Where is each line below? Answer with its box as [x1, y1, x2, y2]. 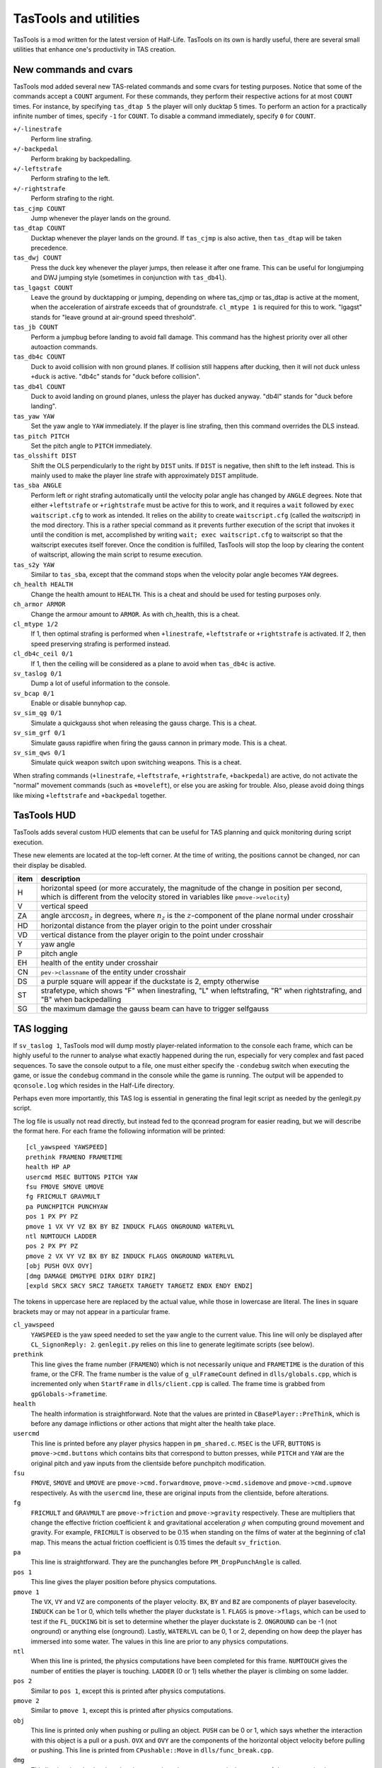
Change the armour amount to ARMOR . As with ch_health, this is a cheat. [30, 610, 241, 618]
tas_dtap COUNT [13, 224, 66, 233]
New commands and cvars [13, 64, 134, 76]
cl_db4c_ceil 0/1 [13, 650, 74, 658]
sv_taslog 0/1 [13, 669, 62, 677]
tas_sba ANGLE [13, 482, 62, 489]
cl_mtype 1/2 [13, 620, 59, 628]
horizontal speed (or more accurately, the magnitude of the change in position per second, [40, 883, 342, 893]
